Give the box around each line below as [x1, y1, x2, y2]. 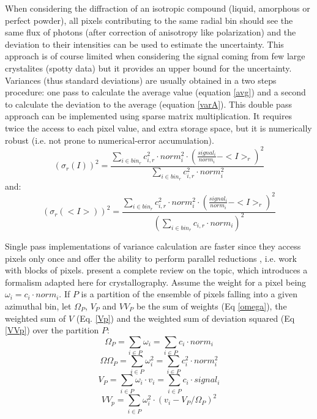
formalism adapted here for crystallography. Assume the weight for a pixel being [5, 275, 307, 288]
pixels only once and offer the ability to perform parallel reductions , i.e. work [5, 251, 297, 264]
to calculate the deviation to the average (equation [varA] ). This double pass [5, 97, 292, 110]
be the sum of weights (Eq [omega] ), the [136, 299, 287, 312]
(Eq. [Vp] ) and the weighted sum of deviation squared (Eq [76, 311, 295, 324]
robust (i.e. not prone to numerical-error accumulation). [5, 133, 214, 146]
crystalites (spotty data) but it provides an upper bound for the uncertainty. [5, 61, 292, 74]
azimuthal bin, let [5, 299, 72, 312]
